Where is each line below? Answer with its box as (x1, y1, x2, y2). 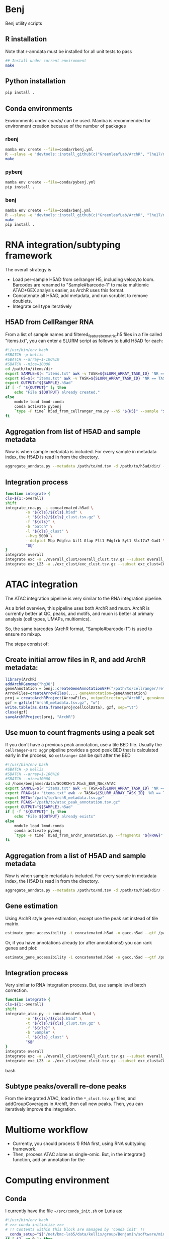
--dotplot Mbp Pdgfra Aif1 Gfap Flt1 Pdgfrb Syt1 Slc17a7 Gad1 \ (25, 538, 165, 543)
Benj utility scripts (5, 20, 43, 26)
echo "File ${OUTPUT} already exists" (14, 814, 96, 819)
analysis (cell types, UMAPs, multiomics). (5, 615, 91, 622)
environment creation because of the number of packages (5, 123, 126, 129)
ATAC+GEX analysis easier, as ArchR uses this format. (12, 287, 125, 293)
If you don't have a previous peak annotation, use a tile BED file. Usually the (5, 742, 162, 748)
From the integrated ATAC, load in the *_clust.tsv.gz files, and (5, 1095, 136, 1102)
